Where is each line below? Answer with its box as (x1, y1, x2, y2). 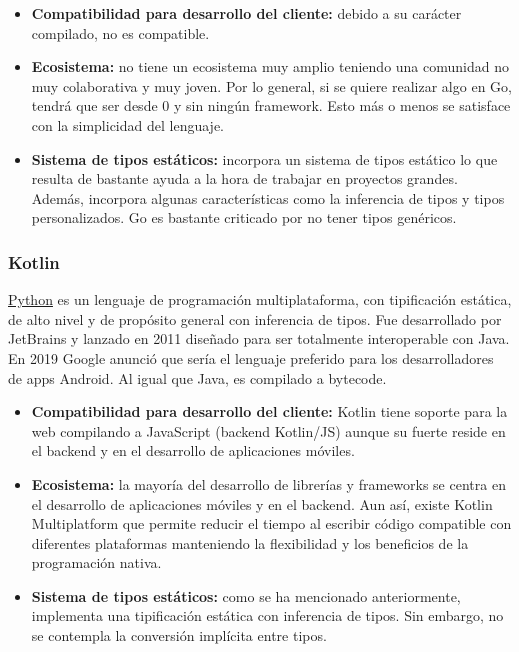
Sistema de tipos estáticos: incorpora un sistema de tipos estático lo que (31, 148, 498, 169)
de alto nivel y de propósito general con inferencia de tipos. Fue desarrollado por (8, 308, 502, 329)
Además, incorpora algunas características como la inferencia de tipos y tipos (31, 187, 505, 208)
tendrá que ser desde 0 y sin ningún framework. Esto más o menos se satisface (31, 95, 511, 116)
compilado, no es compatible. (31, 22, 210, 43)
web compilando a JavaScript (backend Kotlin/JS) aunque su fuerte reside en (31, 420, 506, 441)
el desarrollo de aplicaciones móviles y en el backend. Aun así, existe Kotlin (31, 493, 493, 514)
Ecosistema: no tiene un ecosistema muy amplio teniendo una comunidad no (31, 56, 509, 77)
